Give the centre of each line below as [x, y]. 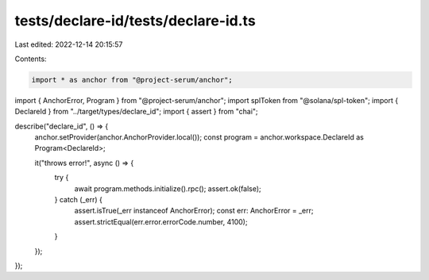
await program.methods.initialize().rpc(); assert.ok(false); [168, 188]
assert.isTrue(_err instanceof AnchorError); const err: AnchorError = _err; [194, 211]
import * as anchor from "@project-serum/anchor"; [132, 80]
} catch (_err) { [78, 200]
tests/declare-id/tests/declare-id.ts [135, 21]
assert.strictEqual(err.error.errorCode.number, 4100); [161, 221]
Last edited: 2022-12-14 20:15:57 [69, 44]
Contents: [31, 59]
